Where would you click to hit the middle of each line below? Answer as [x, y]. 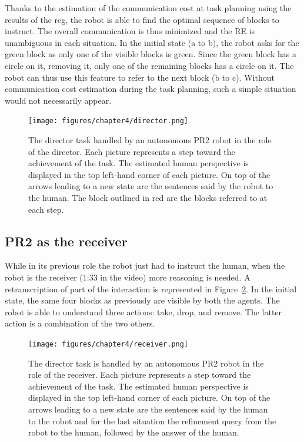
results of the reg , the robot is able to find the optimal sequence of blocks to [142, 19]
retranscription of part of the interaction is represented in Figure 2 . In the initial [151, 288]
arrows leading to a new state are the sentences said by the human [148, 409]
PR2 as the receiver [66, 241]
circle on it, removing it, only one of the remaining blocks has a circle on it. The [149, 65]
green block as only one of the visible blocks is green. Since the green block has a [151, 54]
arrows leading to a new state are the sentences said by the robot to [151, 186]
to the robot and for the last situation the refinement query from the [152, 420]
